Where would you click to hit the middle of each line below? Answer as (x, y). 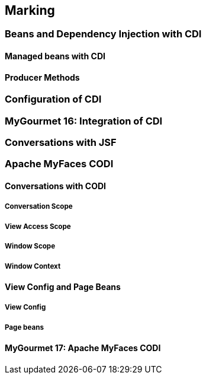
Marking (30, 10)
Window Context (33, 266)
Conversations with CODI (56, 186)
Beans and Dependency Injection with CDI (103, 34)
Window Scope (30, 246)
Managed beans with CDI (55, 56)
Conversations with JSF (61, 142)
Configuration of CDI (53, 99)
